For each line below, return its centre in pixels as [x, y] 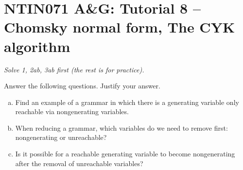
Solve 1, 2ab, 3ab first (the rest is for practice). [74, 69]
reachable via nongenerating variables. [72, 111]
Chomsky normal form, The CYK [120, 27]
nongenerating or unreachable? [61, 137]
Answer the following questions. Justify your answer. [82, 86]
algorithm [37, 46]
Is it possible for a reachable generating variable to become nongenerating [125, 154]
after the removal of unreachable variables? [79, 163]
